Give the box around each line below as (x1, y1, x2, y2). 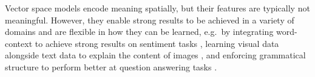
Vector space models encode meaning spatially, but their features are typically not (5, 2, 310, 14)
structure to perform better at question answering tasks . (5, 60, 217, 73)
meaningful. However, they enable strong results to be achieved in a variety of (5, 13, 294, 26)
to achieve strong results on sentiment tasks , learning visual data (35, 37, 279, 49)
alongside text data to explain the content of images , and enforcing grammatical (5, 49, 306, 61)
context (5, 37, 33, 49)
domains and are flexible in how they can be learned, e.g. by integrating (5, 25, 274, 38)
